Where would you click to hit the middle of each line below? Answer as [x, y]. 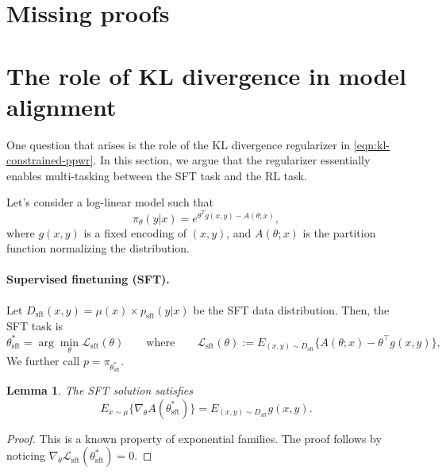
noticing [26, 455]
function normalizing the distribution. [98, 248]
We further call [43, 360]
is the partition [339, 232]
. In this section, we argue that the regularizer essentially [232, 160]
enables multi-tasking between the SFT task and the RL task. [157, 175]
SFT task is [35, 326]
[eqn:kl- [371, 144]
